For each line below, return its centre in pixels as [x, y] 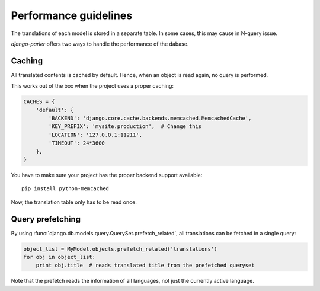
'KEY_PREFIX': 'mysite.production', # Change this [125, 127]
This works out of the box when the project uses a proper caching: [92, 86]
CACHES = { [39, 102]
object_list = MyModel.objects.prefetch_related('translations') [120, 249]
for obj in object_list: [60, 257]
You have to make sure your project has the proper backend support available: [107, 175]
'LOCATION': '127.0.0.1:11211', [95, 135]
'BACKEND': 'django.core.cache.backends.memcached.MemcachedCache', [150, 118]
